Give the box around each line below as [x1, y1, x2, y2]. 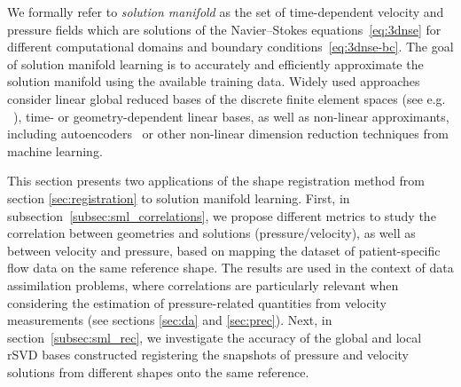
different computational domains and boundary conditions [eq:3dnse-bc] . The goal [7, 37, 454, 56]
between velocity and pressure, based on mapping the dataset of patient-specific [7, 241, 441, 259]
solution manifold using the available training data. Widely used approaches [7, 72, 420, 91]
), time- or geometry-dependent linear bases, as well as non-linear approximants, [13, 107, 449, 125]
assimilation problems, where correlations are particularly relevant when [7, 275, 399, 294]
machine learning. [7, 141, 103, 160]
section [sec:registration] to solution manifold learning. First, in [7, 188, 350, 207]
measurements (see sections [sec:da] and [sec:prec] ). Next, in [7, 311, 332, 329]
